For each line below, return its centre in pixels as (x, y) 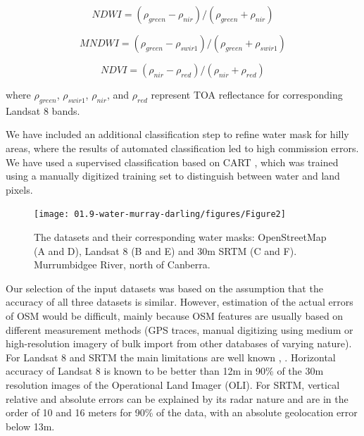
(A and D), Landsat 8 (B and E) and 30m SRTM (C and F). (165, 250)
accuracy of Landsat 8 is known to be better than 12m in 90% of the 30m (165, 371)
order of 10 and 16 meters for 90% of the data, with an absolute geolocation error (182, 412)
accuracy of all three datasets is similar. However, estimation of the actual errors (180, 302)
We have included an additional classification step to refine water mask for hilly (177, 134)
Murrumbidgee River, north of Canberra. (122, 264)
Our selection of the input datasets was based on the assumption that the (164, 288)
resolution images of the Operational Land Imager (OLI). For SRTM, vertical (173, 384)
